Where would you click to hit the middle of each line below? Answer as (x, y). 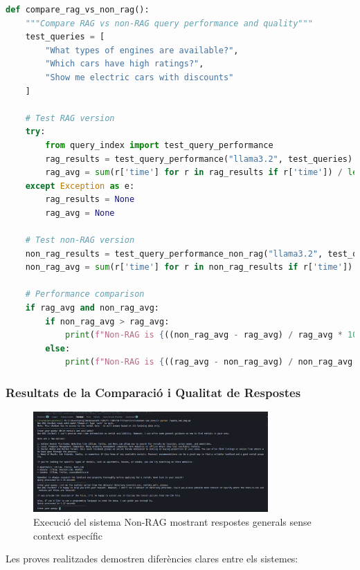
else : (58, 348)
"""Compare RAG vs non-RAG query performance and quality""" (169, 23)
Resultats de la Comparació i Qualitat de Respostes (153, 392)
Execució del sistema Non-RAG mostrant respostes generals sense (172, 521)
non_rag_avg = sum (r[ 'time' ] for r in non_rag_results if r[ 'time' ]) (189, 267)
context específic (68, 535)
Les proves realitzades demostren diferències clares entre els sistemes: (152, 559)
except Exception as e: (80, 186)
